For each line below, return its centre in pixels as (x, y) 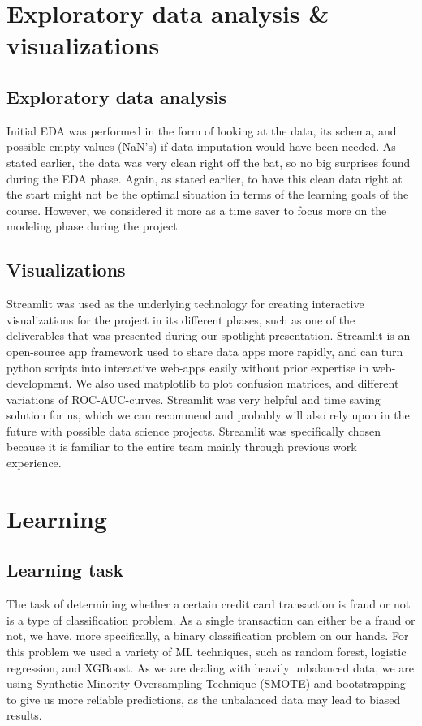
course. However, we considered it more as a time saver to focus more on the (197, 210)
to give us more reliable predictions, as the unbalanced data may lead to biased (204, 699)
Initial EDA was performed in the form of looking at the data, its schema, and (202, 130)
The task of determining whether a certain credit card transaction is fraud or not (209, 604)
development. (39, 383)
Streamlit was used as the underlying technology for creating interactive (185, 304)
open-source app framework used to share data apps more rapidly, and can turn (205, 351)
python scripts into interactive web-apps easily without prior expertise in (188, 367)
